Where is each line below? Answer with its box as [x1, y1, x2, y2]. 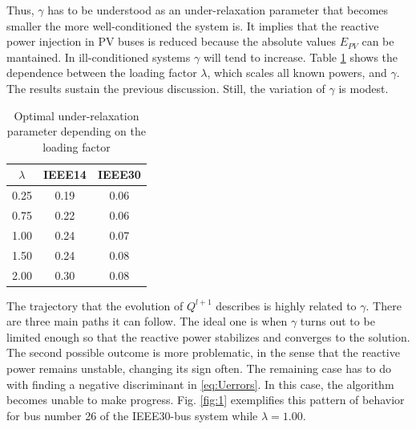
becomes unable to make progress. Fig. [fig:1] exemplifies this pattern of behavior [6, 391, 405, 408]
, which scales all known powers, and [207, 64, 387, 81]
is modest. [338, 79, 389, 96]
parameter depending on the [6, 123, 146, 140]
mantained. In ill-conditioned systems [6, 48, 191, 65]
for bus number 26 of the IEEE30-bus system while [6, 407, 258, 423]
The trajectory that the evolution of [6, 297, 184, 314]
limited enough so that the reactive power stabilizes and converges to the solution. [6, 328, 410, 345]
